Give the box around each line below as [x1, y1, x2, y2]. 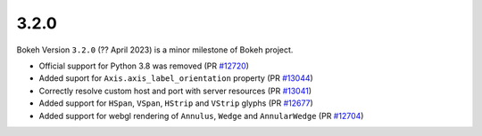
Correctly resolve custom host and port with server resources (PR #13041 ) [38, 85, 312, 96]
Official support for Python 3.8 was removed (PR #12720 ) [38, 60, 250, 71]
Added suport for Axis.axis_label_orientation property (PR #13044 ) [38, 73, 314, 84]
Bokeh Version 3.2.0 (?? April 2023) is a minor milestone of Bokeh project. [16, 44, 294, 55]
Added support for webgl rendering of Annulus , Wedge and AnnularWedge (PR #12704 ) [38, 110, 364, 121]
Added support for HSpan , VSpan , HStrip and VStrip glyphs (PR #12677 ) [38, 98, 314, 108]
